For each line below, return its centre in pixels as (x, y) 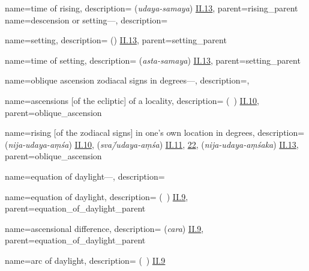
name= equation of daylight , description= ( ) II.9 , (97, 196)
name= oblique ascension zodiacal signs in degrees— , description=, (127, 80)
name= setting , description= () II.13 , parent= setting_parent (116, 40)
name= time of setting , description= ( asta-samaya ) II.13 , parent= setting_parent (153, 60)
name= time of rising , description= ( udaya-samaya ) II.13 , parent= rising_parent (151, 8)
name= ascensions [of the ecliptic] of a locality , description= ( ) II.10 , (132, 100)
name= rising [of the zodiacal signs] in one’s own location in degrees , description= (155, 132)
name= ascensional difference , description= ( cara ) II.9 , (104, 228)
